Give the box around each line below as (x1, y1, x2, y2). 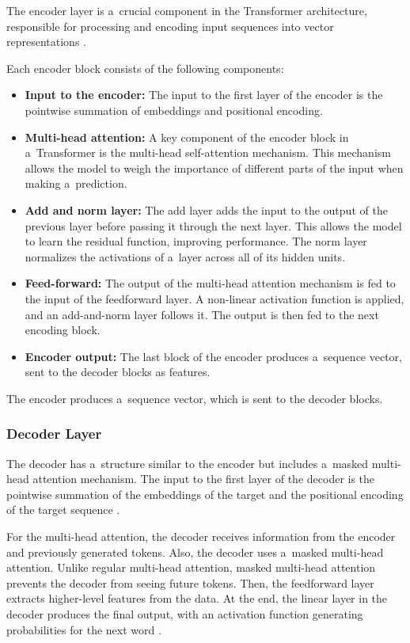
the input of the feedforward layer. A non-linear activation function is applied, (25, 290, 404, 306)
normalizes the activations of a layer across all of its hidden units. (25, 248, 346, 264)
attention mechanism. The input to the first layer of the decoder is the (32, 470, 375, 487)
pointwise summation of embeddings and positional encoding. (25, 101, 323, 118)
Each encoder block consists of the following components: (6, 59, 284, 76)
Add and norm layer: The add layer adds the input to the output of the (25, 201, 388, 218)
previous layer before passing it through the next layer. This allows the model (25, 217, 402, 234)
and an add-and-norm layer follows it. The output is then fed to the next (25, 306, 379, 322)
